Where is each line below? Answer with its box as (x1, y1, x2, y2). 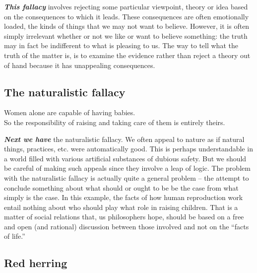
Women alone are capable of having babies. (4, 107, 135, 118)
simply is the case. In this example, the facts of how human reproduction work (4, 192, 243, 203)
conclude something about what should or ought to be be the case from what (4, 182, 239, 193)
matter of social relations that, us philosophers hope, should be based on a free (4, 211, 244, 222)
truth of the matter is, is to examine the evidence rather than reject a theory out (4, 50, 251, 60)
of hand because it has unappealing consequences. (4, 60, 155, 70)
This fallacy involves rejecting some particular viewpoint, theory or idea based (4, 1, 248, 11)
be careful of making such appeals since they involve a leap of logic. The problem (4, 163, 251, 173)
